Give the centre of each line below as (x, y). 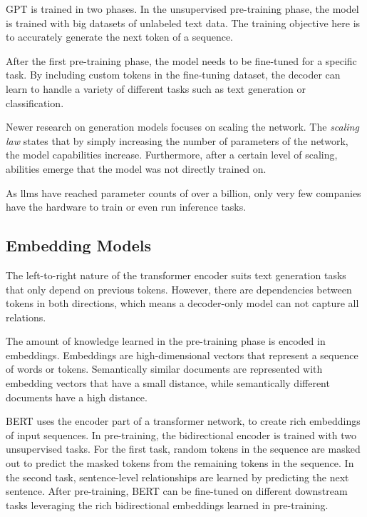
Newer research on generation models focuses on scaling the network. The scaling (182, 127)
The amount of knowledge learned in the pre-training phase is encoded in (166, 341)
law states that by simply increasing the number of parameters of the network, (177, 140)
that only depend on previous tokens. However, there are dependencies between (179, 289)
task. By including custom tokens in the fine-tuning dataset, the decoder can (173, 75)
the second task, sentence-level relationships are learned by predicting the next (177, 477)
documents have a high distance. (77, 397)
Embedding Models (78, 245)
